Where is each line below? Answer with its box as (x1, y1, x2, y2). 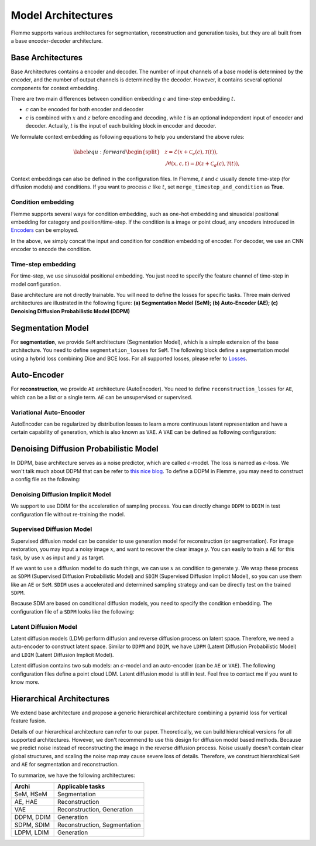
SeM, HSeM (14, 790, 47, 798)
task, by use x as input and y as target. (11, 554, 105, 561)
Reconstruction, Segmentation (57, 820, 141, 828)
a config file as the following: (11, 476, 81, 483)
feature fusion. (11, 717, 46, 724)
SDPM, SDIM (14, 820, 50, 828)
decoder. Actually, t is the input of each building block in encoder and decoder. (25, 122, 217, 129)
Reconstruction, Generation (57, 805, 133, 813)
